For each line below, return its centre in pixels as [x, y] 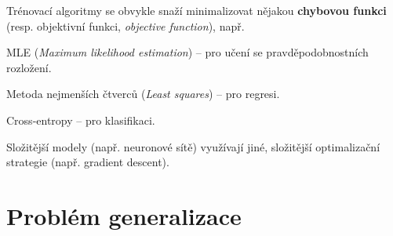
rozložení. [29, 67]
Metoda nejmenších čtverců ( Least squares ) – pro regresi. [143, 94]
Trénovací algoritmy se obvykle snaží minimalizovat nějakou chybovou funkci [196, 10]
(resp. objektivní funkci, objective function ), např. [126, 25]
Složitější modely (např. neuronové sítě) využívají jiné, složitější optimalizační [193, 146]
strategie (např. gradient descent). [88, 162]
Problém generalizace [124, 215]
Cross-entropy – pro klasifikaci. [81, 120]
